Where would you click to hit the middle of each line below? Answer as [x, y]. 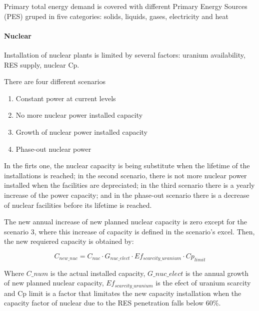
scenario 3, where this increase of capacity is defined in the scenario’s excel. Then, [129, 231]
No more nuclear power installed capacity [79, 115]
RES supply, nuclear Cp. [42, 64]
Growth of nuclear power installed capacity [81, 131]
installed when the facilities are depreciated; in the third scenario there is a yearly [129, 185]
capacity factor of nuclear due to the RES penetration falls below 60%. [112, 303]
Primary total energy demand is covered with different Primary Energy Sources [126, 6]
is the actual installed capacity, [98, 273]
